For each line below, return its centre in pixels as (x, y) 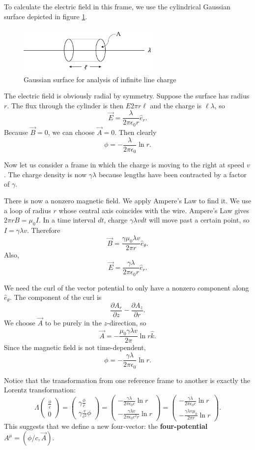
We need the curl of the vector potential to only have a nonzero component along (127, 287)
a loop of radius (28, 210)
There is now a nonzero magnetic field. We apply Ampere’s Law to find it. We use (128, 201)
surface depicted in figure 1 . (46, 16)
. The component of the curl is (56, 297)
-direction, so (127, 323)
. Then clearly (136, 132)
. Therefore (44, 230)
